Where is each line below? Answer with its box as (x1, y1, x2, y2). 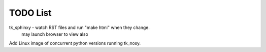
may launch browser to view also (21, 31, 89, 37)
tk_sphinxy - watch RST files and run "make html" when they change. (9, 25, 150, 30)
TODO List (9, 7, 52, 18)
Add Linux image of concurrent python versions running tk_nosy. (9, 40, 141, 46)
